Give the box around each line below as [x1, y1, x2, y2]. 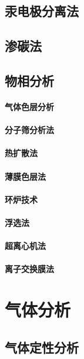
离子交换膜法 [5, 263, 54, 275]
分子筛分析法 [5, 124, 54, 136]
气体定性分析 [5, 338, 79, 356]
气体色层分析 [5, 100, 54, 112]
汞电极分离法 [5, 2, 79, 20]
